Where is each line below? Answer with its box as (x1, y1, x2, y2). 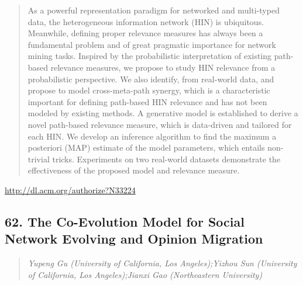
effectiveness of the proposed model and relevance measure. (27, 164, 240, 176)
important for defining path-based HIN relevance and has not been (27, 95, 267, 107)
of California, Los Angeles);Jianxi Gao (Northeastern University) (27, 268, 263, 280)
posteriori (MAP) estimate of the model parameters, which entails (27, 141, 265, 154)
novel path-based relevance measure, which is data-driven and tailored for (27, 118, 292, 130)
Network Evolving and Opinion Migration (5, 230, 263, 248)
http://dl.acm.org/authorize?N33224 (5, 183, 136, 196)
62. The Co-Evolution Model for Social (5, 212, 245, 230)
